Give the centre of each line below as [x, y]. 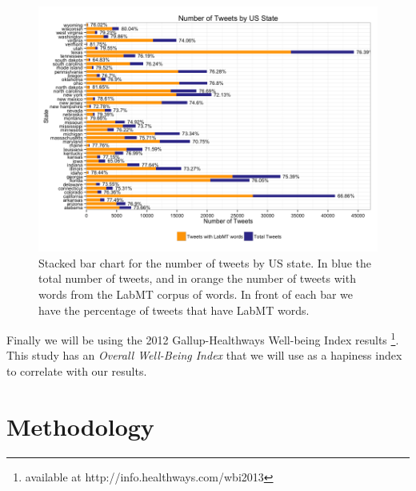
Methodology [80, 426]
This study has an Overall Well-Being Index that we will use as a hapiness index [204, 355]
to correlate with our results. [77, 371]
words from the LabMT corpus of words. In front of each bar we [196, 294]
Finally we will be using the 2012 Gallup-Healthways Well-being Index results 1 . [203, 338]
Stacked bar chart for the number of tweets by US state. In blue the [205, 262]
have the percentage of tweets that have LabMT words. [174, 310]
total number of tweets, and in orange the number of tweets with [197, 278]
